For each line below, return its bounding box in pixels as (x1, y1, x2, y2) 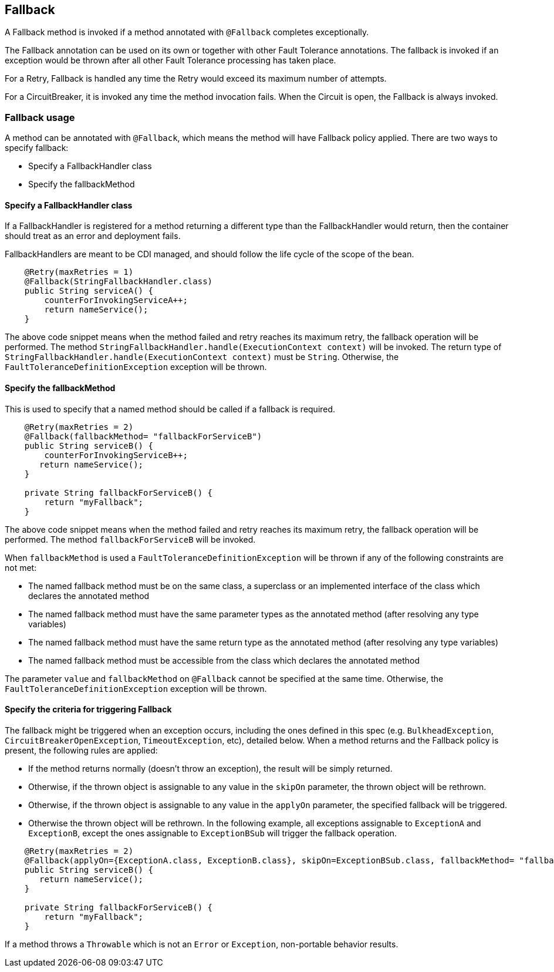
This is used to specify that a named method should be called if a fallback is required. (5, 403, 336, 414)
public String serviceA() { (24, 286, 153, 296)
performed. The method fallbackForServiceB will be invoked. (5, 534, 256, 544)
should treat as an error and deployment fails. (5, 231, 181, 241)
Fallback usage (5, 111, 75, 123)
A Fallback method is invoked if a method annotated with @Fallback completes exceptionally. (5, 27, 369, 38)
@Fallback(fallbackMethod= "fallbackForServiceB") (24, 431, 262, 441)
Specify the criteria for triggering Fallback (5, 704, 172, 715)
